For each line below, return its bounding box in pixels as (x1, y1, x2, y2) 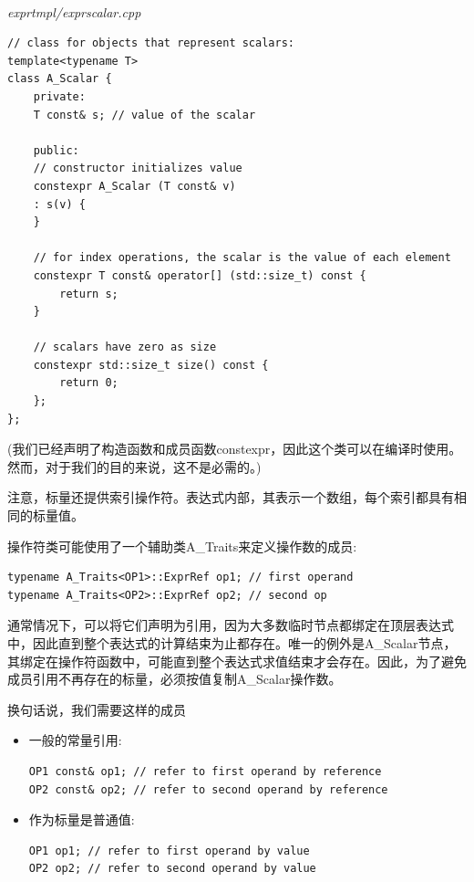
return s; (59, 287, 118, 300)
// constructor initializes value (33, 162, 242, 175)
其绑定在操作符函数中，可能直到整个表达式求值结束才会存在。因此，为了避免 (7, 651, 467, 670)
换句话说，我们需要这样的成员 (7, 699, 186, 719)
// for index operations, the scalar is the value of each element (33, 251, 451, 265)
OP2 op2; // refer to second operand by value (28, 862, 316, 876)
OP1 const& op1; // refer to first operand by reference (28, 764, 382, 778)
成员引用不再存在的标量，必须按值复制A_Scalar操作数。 (7, 669, 342, 688)
